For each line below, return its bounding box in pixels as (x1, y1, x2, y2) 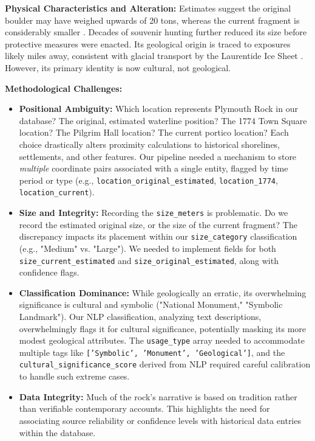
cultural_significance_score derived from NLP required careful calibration (19, 358, 311, 370)
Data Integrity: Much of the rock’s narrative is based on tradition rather (19, 390, 297, 403)
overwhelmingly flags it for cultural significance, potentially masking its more (19, 322, 307, 335)
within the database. (19, 426, 96, 439)
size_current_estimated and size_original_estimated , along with (19, 254, 279, 266)
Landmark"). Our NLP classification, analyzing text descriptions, (19, 310, 262, 322)
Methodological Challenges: (5, 82, 123, 94)
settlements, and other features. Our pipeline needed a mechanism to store (19, 150, 297, 162)
